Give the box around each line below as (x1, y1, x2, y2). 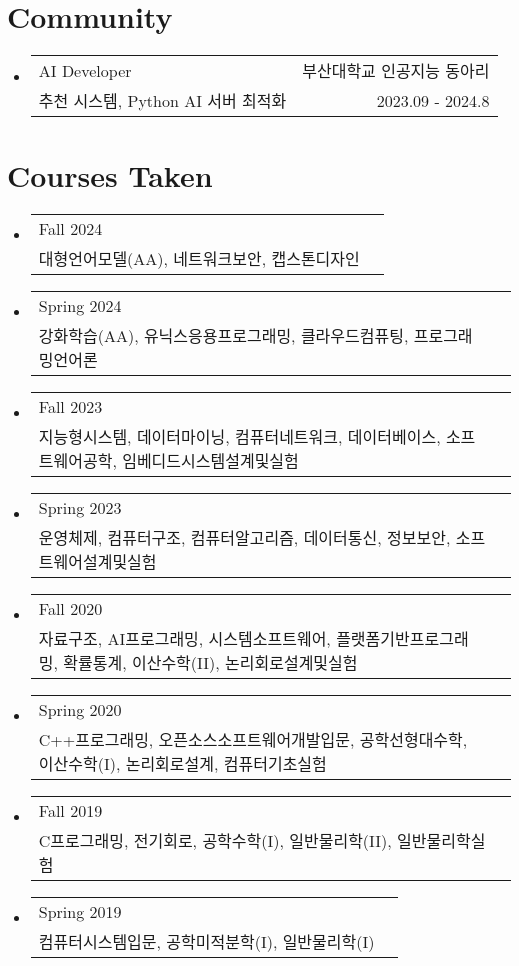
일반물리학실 (397, 829, 486, 853)
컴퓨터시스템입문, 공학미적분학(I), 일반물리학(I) (38, 930, 375, 954)
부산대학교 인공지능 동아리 (302, 59, 490, 83)
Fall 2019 (38, 799, 103, 823)
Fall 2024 (38, 217, 103, 241)
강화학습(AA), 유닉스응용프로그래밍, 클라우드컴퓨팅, (38, 324, 409, 348)
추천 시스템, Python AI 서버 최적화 (38, 89, 287, 113)
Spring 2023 (38, 496, 122, 520)
